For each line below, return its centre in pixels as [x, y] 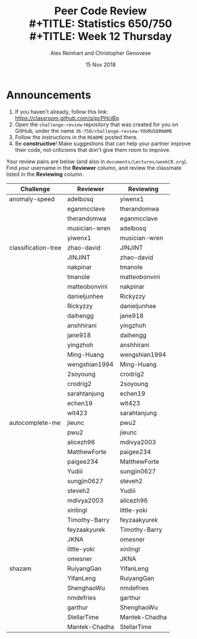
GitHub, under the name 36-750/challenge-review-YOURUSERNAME [93, 130]
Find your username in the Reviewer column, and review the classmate [94, 168]
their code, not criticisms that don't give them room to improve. [93, 150]
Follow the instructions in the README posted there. [76, 137]
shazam [20, 568]
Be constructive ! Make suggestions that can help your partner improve [103, 143]
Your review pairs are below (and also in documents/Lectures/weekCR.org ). [97, 161]
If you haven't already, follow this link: [61, 111]
